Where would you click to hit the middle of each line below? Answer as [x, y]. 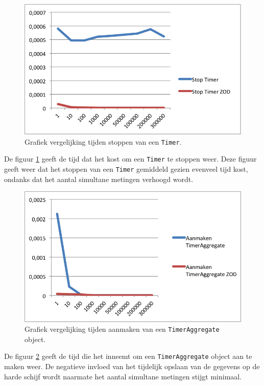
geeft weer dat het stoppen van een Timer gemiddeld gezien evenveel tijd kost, [126, 168]
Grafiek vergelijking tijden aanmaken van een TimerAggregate [122, 329]
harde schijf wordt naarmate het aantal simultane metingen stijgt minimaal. [123, 376]
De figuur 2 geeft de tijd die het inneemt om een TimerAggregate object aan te [128, 356]
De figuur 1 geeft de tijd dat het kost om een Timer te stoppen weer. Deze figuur [130, 159]
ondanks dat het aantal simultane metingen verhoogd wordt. [99, 179]
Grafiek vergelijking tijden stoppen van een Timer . [103, 141]
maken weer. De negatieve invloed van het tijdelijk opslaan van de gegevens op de [132, 366]
